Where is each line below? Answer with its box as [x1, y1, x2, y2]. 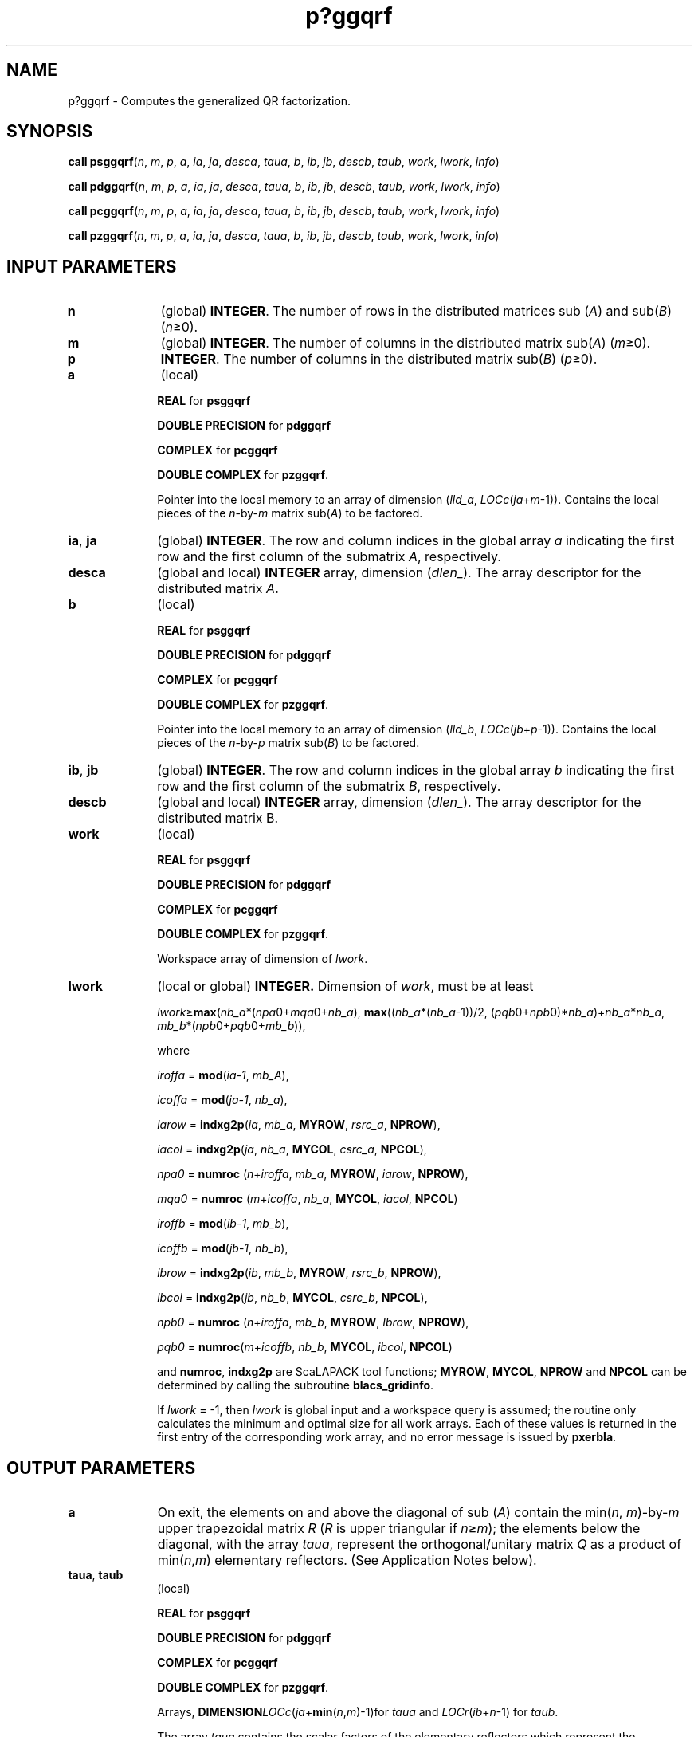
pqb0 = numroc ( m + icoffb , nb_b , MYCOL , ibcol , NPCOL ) [157, 1340, 453, 1354]
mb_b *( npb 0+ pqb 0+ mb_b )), [157, 1019, 306, 1033]
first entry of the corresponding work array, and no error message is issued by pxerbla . [157, 1430, 617, 1444]
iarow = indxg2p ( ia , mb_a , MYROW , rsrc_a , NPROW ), [157, 1118, 441, 1132]
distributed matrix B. [157, 810, 279, 827]
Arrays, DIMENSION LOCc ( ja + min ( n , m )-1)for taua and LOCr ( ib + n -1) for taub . [157, 1705, 559, 1719]
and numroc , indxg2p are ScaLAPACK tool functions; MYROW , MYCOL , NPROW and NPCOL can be [157, 1365, 687, 1379]
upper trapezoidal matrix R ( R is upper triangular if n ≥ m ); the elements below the [157, 1520, 641, 1537]
